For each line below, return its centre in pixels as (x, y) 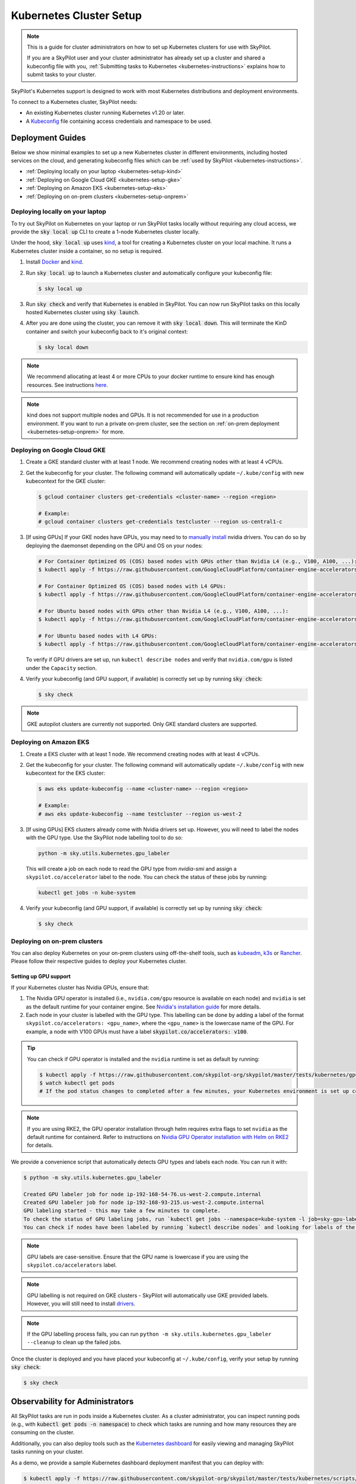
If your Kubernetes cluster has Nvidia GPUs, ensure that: (80, 987)
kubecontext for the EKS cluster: (65, 773)
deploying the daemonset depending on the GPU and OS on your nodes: (114, 546)
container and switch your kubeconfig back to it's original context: (107, 331)
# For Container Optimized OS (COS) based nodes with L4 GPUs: (132, 586)
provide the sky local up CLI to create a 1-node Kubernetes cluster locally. (105, 232)
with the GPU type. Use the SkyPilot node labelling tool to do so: (104, 838)
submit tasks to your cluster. (61, 75)
